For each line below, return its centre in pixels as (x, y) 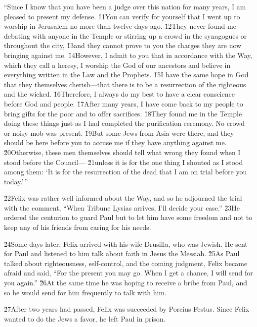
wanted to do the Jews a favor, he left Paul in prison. (85, 318)
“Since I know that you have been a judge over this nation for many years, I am (125, 6)
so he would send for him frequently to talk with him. (85, 292)
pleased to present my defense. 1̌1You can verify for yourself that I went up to (122, 16)
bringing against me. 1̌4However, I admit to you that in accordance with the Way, (128, 55)
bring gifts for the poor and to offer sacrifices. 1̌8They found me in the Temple (123, 113)
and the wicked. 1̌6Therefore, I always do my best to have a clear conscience (119, 94)
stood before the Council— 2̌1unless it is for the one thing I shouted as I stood (124, 162)
